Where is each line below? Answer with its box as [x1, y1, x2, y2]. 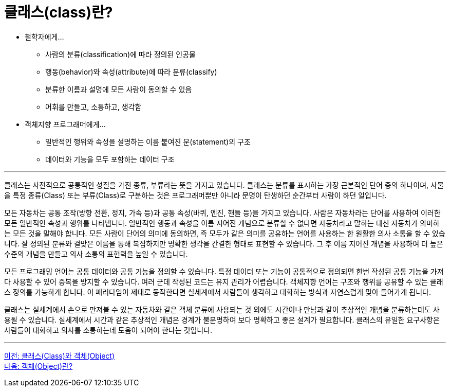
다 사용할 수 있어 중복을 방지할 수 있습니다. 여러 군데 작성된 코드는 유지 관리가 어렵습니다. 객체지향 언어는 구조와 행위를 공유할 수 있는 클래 [4, 277, 443, 286]
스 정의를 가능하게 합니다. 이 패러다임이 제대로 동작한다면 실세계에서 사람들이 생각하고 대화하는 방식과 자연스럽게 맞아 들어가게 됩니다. [4, 287, 431, 296]
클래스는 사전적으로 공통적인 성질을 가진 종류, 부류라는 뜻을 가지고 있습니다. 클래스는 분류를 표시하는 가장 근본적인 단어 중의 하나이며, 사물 [4, 180, 444, 189]
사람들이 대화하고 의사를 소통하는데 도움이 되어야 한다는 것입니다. [4, 325, 213, 334]
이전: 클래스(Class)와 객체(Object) [4, 351, 115, 360]
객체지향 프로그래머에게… [25, 119, 106, 129]
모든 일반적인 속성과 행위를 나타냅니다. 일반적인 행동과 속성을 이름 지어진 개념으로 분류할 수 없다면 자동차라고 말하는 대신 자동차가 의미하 [4, 218, 440, 227]
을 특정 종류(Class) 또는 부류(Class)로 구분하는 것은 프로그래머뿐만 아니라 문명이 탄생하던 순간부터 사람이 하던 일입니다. [4, 190, 387, 200]
